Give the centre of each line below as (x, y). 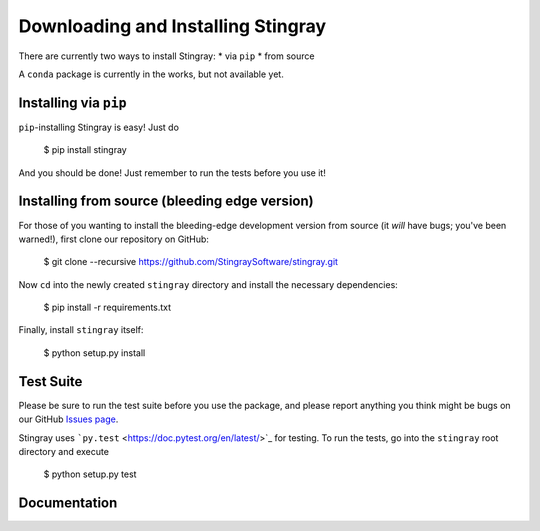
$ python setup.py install (94, 352)
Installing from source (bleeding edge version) (166, 201)
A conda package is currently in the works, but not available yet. (151, 74)
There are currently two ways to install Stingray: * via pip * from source (166, 56)
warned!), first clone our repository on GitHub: (114, 239)
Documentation (68, 503)
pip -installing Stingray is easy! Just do (99, 127)
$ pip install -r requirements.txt (107, 307)
